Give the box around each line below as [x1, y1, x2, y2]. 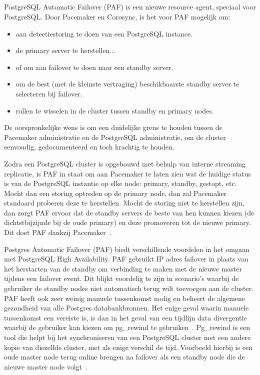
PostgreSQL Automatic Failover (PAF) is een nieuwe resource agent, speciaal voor [4, 1, 256, 12]
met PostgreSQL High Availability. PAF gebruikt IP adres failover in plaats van [4, 253, 248, 264]
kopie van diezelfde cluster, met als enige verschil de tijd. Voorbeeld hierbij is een [4, 341, 253, 352]
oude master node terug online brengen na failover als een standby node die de [4, 351, 245, 362]
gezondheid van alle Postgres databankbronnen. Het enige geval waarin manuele [4, 302, 249, 313]
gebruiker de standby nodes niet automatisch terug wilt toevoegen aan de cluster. [4, 283, 254, 293]
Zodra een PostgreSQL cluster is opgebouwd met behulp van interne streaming [4, 158, 246, 168]
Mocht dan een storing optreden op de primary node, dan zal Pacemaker [4, 187, 226, 198]
